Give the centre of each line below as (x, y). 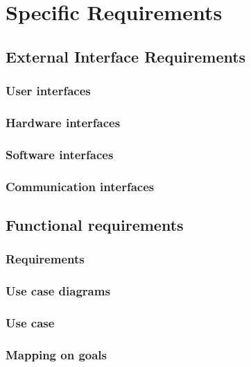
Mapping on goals (56, 354)
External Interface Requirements (126, 56)
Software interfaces (60, 154)
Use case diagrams (58, 291)
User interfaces (48, 91)
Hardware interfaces (63, 122)
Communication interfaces (80, 186)
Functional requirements (95, 224)
